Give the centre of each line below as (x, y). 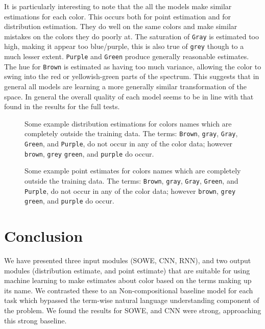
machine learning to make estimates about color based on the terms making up (128, 280)
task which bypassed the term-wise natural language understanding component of (132, 300)
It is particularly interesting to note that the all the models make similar (118, 6)
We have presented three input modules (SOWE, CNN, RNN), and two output (128, 260)
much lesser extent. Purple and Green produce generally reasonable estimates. (127, 56)
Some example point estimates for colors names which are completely (133, 171)
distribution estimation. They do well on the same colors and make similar (121, 26)
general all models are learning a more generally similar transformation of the (125, 86)
